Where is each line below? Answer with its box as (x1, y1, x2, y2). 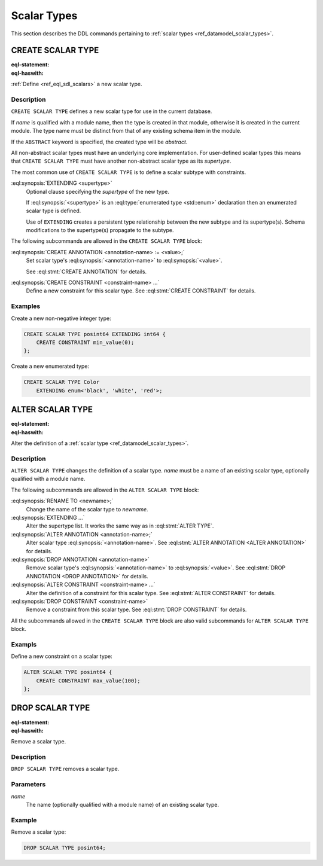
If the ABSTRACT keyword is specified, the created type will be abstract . (11, 138, 188, 145)
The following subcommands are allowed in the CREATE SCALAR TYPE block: (11, 237, 203, 245)
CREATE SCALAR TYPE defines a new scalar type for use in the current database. (11, 108, 212, 115)
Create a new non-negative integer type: (11, 315, 111, 322)
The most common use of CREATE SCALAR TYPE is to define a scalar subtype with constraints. (11, 168, 246, 176)
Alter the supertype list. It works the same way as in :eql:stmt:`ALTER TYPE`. (26, 522, 214, 529)
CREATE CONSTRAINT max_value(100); (36, 677, 141, 684)
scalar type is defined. (26, 207, 81, 215)
